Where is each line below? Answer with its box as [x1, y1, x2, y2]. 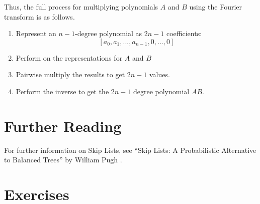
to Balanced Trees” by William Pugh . [4, 154, 122, 165]
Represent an [16, 28, 56, 39]
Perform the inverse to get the [16, 86, 109, 96]
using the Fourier [189, 2, 242, 12]
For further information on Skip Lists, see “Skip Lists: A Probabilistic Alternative [4, 144, 256, 155]
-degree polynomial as [75, 28, 142, 39]
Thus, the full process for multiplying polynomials [4, 2, 158, 12]
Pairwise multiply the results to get [16, 69, 125, 80]
